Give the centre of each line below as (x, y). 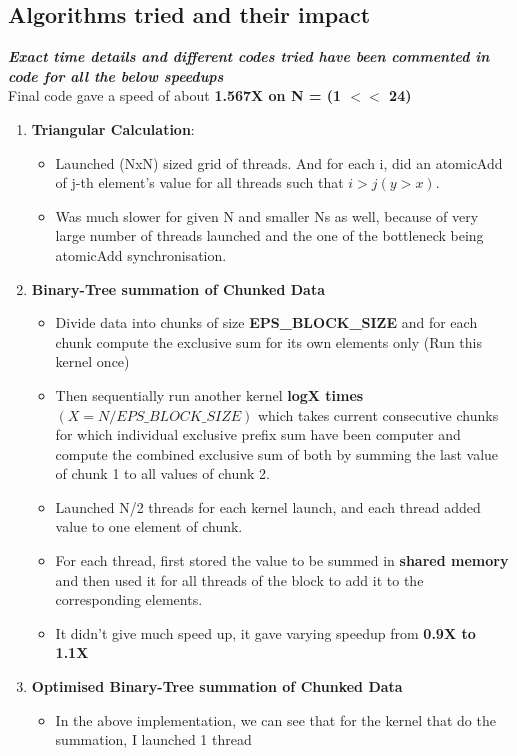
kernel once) (92, 361)
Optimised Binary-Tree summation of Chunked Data (217, 686)
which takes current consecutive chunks (378, 414)
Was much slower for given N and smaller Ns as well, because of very (267, 215)
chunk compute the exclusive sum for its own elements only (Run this (269, 341)
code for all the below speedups (116, 75)
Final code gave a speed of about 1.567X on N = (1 (175, 95)
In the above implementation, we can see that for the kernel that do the (275, 719)
